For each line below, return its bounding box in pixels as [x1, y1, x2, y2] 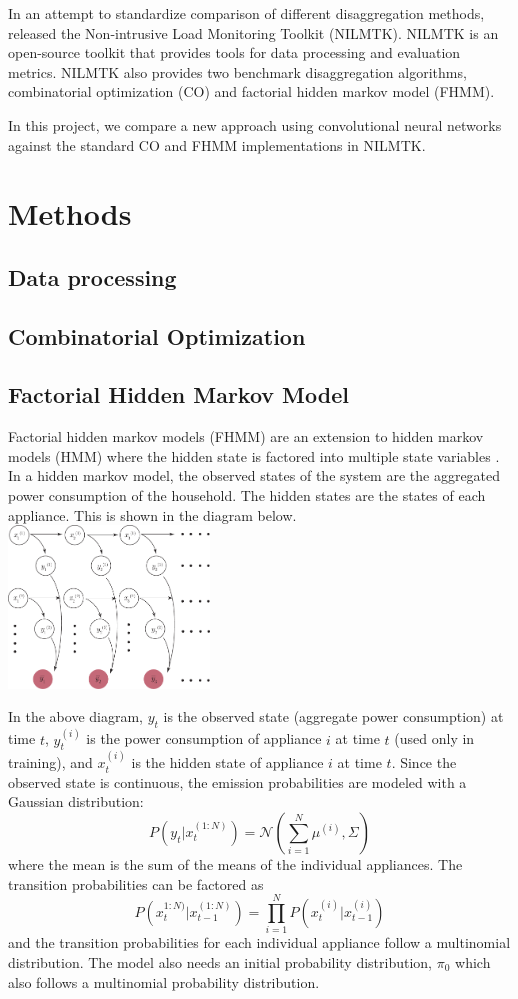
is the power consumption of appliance [86, 728, 322, 749]
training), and [8, 752, 93, 773]
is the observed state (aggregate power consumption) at [163, 706, 504, 727]
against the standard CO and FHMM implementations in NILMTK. [8, 134, 426, 155]
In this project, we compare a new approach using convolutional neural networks [8, 114, 502, 135]
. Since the [391, 752, 457, 773]
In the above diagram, [8, 706, 143, 727]
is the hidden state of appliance [131, 752, 324, 773]
